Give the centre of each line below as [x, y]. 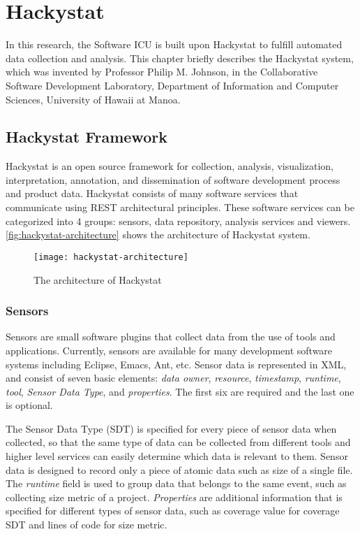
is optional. [29, 405]
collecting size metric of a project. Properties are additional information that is [174, 497]
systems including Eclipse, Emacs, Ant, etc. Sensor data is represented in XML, [176, 364]
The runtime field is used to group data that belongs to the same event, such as [176, 483]
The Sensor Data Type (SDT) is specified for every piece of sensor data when [171, 428]
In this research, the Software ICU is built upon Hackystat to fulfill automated [174, 44]
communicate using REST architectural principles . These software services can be [180, 207]
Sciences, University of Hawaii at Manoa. [93, 99]
